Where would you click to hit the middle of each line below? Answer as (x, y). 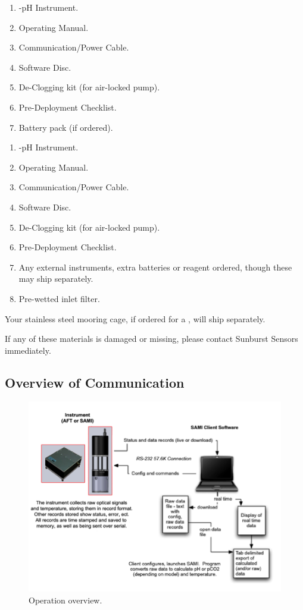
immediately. (28, 350)
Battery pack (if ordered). (66, 127)
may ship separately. (56, 279)
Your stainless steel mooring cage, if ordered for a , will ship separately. (135, 318)
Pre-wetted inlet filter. (59, 298)
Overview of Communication (95, 382)
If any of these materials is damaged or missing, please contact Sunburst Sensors (151, 339)
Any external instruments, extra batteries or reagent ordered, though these (155, 267)
